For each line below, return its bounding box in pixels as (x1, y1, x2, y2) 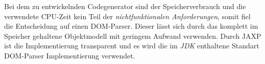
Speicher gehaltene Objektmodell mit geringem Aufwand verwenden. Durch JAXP (4, 30, 261, 41)
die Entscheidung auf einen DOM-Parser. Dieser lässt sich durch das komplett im (4, 21, 258, 31)
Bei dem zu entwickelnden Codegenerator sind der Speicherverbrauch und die (4, 1, 246, 11)
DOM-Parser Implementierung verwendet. (4, 50, 135, 60)
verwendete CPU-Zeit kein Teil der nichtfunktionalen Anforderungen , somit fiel (4, 11, 251, 21)
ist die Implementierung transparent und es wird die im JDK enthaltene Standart (4, 40, 259, 51)
